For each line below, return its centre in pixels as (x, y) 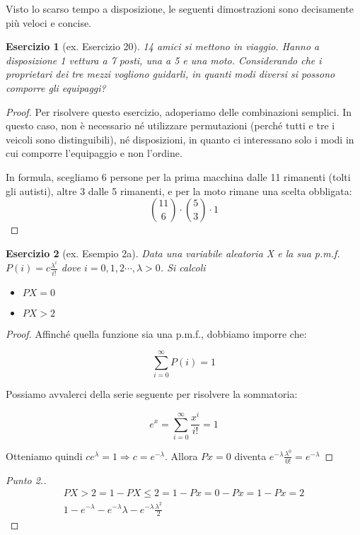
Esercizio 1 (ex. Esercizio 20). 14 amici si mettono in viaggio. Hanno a (163, 46)
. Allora (181, 455)
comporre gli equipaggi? (56, 87)
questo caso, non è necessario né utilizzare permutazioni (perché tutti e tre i (170, 125)
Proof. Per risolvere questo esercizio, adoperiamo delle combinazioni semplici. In (179, 111)
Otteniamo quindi (44, 455)
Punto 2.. (26, 480)
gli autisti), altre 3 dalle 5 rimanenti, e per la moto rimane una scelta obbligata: (179, 190)
